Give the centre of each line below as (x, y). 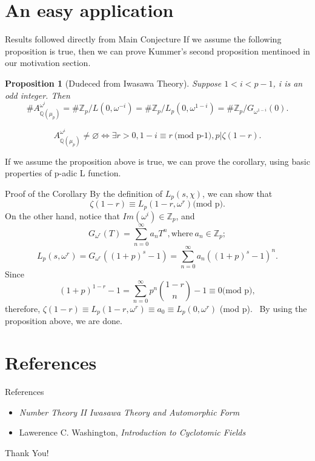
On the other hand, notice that (62, 215)
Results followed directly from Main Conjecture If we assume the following (143, 39)
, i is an (288, 83)
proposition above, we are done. (64, 321)
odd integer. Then (38, 95)
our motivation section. (48, 63)
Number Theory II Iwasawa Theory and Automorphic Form (129, 412)
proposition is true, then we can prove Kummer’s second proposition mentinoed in (157, 51)
